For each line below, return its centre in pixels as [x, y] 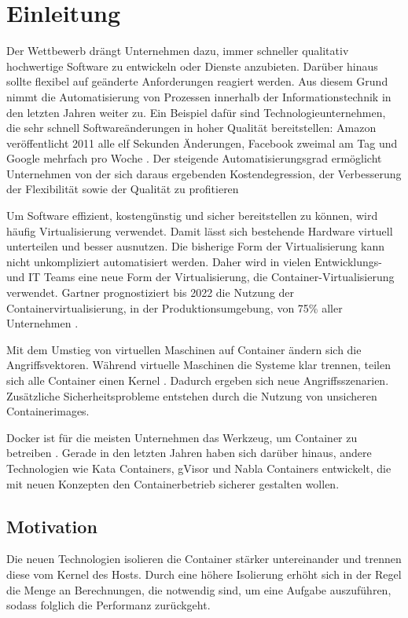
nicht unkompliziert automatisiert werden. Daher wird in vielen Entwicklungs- [194, 261]
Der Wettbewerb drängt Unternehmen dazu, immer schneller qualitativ [178, 51]
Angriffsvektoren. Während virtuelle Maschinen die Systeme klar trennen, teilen [198, 365]
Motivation [52, 526]
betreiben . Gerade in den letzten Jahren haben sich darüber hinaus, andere [189, 453]
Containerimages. [48, 411]
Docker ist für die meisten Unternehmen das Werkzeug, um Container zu [182, 437]
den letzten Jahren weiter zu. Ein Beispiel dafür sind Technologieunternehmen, [196, 112]
